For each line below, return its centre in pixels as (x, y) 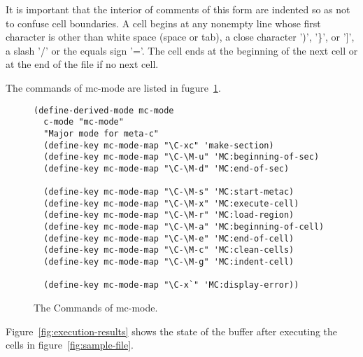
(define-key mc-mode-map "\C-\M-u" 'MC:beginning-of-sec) (181, 157)
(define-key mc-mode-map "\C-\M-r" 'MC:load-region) (169, 215)
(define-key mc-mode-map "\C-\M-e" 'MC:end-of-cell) (169, 238)
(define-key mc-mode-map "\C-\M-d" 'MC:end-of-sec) (166, 168)
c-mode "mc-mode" (84, 122)
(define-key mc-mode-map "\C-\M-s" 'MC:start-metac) (169, 192)
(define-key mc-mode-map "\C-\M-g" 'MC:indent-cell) (169, 262)
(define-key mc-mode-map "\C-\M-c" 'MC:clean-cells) (169, 250)
